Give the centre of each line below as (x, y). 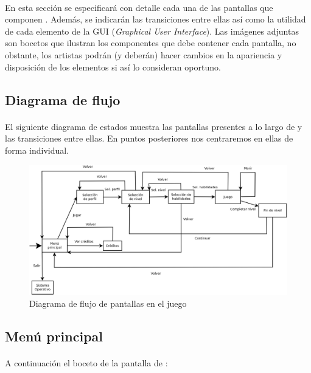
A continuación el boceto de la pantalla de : (86, 362)
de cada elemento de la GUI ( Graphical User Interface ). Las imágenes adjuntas (152, 31)
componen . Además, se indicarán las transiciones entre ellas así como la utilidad (155, 19)
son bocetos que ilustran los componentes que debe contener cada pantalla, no (151, 43)
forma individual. (37, 150)
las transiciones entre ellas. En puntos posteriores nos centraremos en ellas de (149, 138)
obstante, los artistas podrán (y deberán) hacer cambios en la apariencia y (144, 54)
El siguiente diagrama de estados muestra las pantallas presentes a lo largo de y (154, 126)
